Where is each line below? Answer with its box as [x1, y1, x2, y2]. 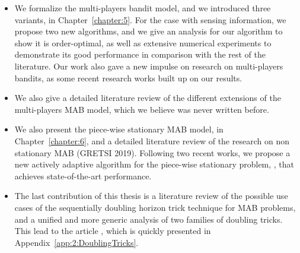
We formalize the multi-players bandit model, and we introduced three [14, 2, 271, 14]
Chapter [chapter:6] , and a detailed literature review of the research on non [14, 134, 289, 147]
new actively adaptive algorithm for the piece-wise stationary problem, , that [14, 158, 295, 170]
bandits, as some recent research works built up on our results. [14, 71, 242, 84]
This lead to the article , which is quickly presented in [14, 224, 211, 237]
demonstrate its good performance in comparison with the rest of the [14, 48, 266, 61]
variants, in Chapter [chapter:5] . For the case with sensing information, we [14, 13, 286, 26]
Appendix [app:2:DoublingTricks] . [14, 236, 139, 248]
